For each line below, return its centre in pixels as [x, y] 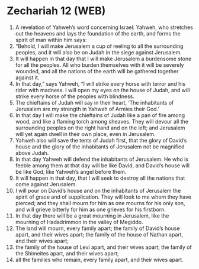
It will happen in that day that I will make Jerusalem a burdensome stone [103, 59]
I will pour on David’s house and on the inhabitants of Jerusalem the [98, 190]
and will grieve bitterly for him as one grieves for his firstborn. [91, 209]
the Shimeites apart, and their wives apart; [67, 253]
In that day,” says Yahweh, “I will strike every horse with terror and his [100, 83]
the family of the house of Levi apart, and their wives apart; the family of [103, 247]
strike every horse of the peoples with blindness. [75, 96]
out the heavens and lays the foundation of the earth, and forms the [98, 33]
